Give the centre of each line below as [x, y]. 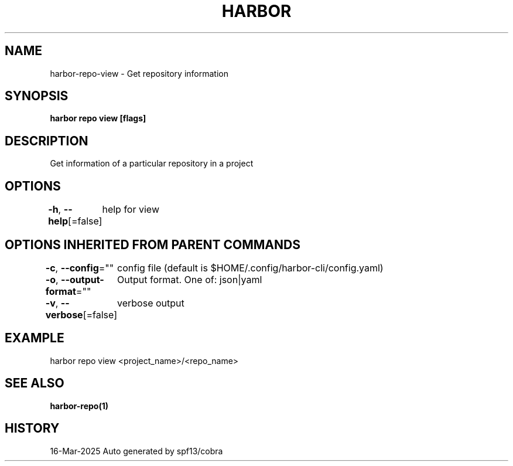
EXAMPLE [35, 338]
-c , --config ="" [80, 268]
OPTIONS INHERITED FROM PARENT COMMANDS [153, 244]
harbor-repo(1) [79, 406]
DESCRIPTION [47, 141]
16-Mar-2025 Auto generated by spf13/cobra [136, 451]
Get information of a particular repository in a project [152, 164]
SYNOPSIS [37, 96]
